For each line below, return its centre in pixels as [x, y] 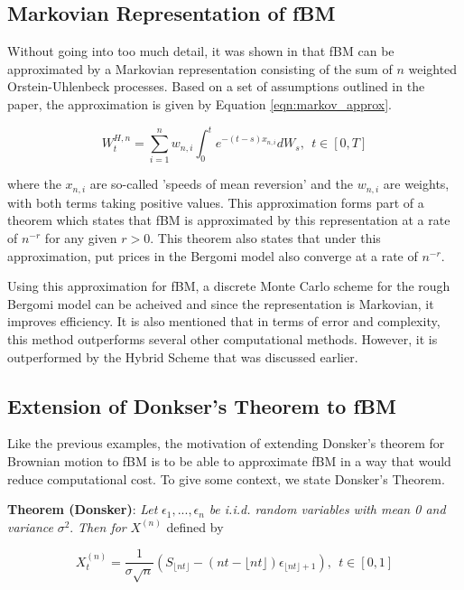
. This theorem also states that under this [265, 238]
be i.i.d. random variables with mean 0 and [327, 509]
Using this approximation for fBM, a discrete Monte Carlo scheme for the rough [229, 286]
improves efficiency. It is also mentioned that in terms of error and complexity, [224, 321]
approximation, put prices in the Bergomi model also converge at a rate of [213, 255]
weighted [433, 68]
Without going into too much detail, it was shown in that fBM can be [201, 51]
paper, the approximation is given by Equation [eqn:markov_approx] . [200, 103]
